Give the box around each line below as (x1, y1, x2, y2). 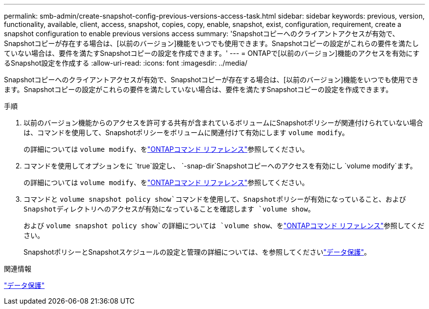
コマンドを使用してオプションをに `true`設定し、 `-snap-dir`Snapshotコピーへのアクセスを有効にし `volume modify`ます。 (24, 162, 417, 170)
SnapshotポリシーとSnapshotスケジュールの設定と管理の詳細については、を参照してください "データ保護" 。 (24, 248, 371, 256)
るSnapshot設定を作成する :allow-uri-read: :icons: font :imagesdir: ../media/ (4, 59, 247, 67)
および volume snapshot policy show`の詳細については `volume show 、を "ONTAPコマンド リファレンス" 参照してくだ (24, 221, 425, 230)
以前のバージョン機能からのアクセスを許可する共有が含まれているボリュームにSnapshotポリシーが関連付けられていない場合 (24, 119, 424, 127)
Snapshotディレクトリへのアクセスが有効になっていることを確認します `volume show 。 (24, 205, 315, 213)
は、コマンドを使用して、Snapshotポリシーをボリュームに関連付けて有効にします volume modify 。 (24, 128, 349, 137)
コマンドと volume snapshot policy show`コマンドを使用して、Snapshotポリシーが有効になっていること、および (24, 195, 406, 203)
